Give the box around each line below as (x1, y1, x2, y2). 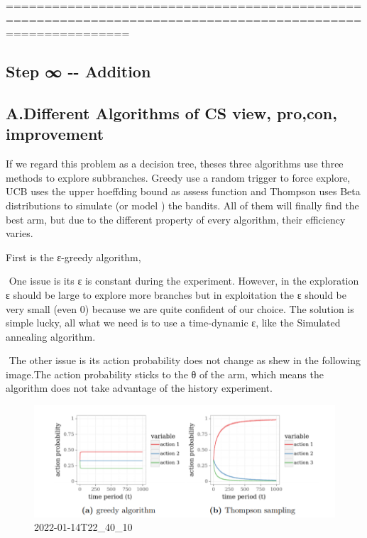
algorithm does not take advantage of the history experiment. (6, 380, 273, 395)
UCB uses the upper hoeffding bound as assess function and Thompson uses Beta (6, 184, 361, 199)
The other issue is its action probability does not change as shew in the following (9, 353, 361, 368)
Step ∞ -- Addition (6, 60, 151, 82)
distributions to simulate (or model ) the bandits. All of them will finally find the (6, 197, 359, 212)
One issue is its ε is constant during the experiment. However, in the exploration (9, 273, 359, 288)
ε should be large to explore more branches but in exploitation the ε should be (6, 287, 346, 302)
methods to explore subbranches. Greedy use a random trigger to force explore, (6, 170, 351, 185)
